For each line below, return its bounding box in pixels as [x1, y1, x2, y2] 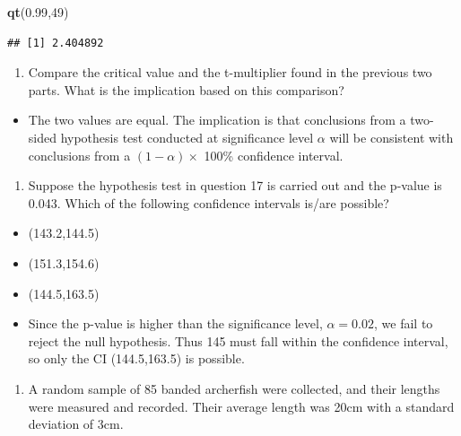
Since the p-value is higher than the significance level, [28, 314, 323, 333]
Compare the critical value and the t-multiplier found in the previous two [28, 63, 432, 82]
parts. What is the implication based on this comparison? [28, 80, 344, 99]
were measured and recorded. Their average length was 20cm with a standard [28, 397, 455, 415]
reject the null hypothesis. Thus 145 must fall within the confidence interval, [28, 331, 448, 350]
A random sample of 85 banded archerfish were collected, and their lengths [28, 379, 440, 397]
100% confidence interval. [204, 145, 344, 164]
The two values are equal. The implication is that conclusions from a [28, 110, 406, 129]
